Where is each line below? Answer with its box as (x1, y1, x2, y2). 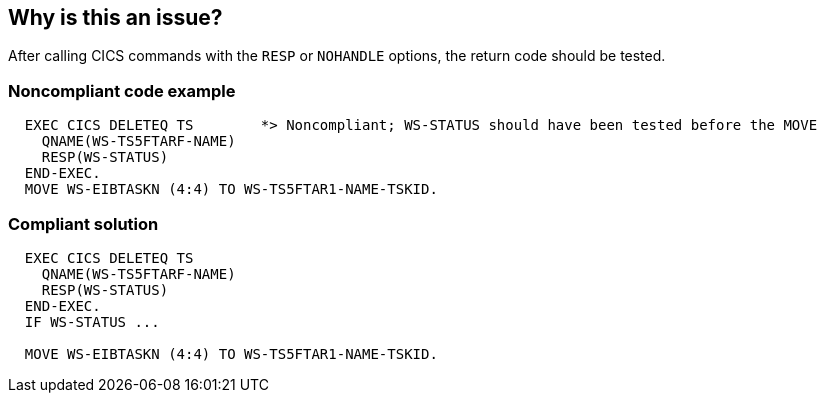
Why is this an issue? (8, 5, 223, 30)
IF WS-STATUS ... (24, 313, 160, 330)
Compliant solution (8, 213, 159, 234)
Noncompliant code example (8, 80, 236, 101)
